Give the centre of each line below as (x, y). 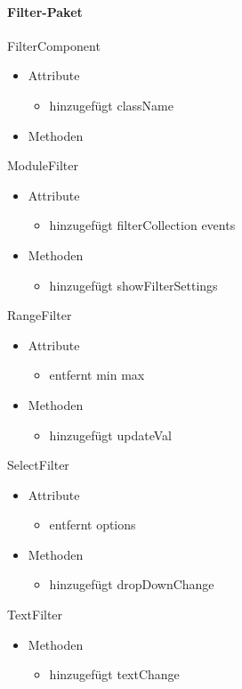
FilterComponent (54, 45)
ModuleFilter (43, 165)
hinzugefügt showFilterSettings (133, 285)
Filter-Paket (45, 11)
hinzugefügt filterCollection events (142, 225)
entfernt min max (97, 375)
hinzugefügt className (111, 105)
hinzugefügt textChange (114, 674)
